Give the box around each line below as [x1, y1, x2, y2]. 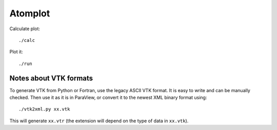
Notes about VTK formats [9, 74, 93, 82]
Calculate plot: [9, 26, 41, 32]
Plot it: [9, 49, 23, 55]
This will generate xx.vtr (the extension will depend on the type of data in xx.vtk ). [9, 118, 189, 124]
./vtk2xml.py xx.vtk [18, 106, 70, 112]
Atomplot [9, 8, 50, 19]
